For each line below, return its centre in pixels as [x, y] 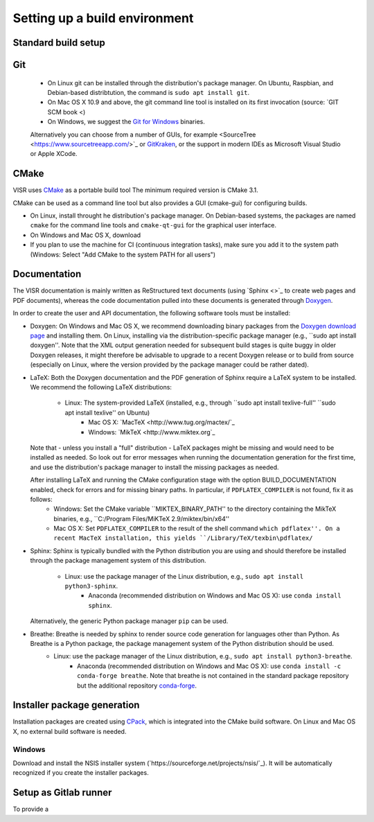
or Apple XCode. [54, 154]
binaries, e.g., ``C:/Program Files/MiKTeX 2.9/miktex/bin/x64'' [142, 518]
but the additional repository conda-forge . [137, 685]
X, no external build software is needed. [70, 731]
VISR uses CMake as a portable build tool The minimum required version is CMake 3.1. [136, 190]
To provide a [30, 809]
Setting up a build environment [103, 18]
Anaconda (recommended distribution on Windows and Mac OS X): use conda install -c [209, 666]
